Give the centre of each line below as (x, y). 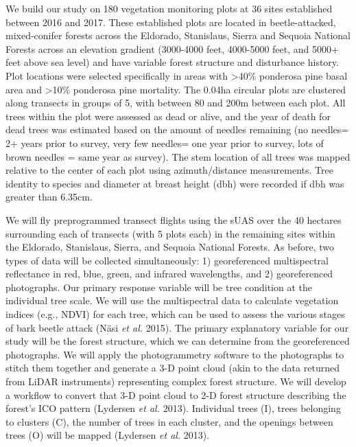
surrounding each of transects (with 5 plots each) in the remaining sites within (170, 233)
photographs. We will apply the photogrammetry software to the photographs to (175, 354)
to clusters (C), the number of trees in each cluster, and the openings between (169, 421)
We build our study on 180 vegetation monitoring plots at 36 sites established (169, 8)
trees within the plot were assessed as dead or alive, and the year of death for (168, 116)
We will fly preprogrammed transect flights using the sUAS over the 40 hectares (174, 219)
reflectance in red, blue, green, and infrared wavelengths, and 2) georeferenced (169, 274)
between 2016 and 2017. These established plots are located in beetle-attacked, (171, 22)
